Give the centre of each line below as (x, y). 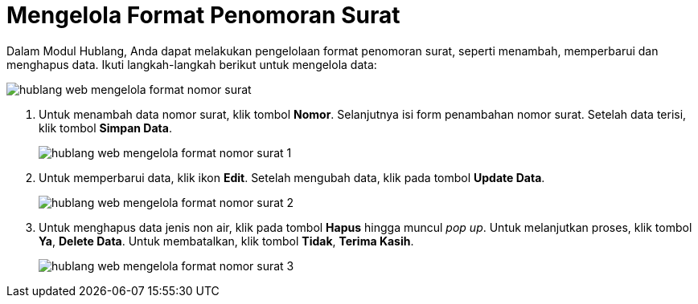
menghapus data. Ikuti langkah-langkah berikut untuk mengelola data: (192, 64)
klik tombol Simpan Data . (105, 128)
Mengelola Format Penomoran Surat (203, 15)
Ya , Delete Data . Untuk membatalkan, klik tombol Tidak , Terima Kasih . (226, 241)
